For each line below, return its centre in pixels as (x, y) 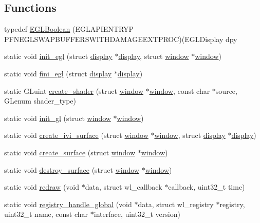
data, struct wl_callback (124, 187)
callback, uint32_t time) (207, 187)
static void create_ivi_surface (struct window (76, 135)
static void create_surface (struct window (70, 152)
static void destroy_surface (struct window (72, 169)
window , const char (180, 90)
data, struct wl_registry (176, 204)
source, (226, 90)
